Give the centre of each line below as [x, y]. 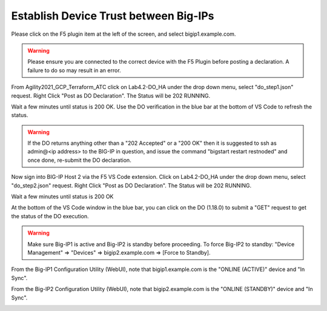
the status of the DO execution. [50, 216]
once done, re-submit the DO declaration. [79, 160]
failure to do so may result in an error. [74, 70]
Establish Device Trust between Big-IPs [113, 16]
